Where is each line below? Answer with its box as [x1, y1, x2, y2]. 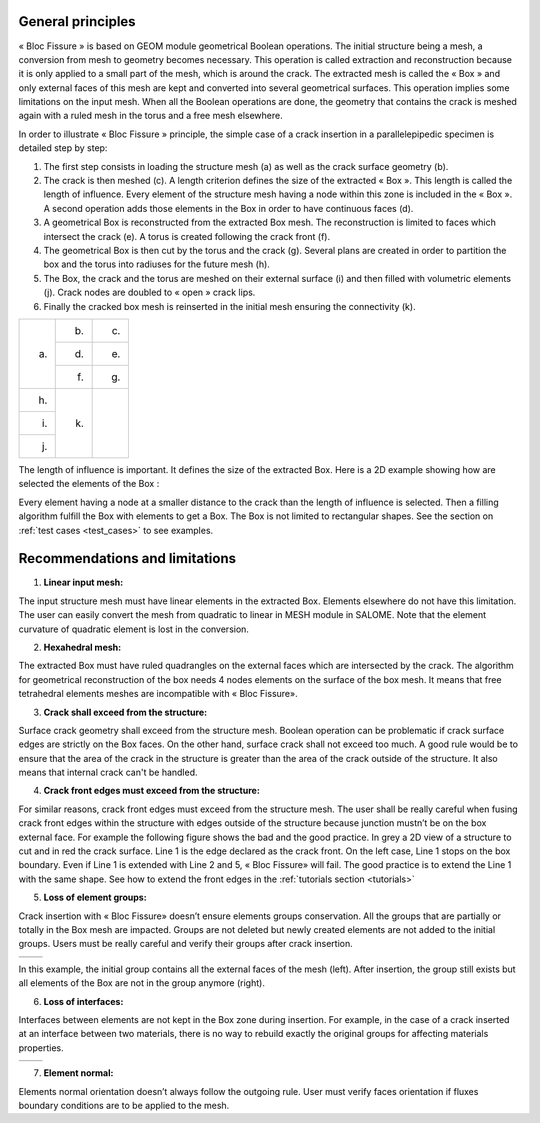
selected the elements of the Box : [18, 478, 160, 490]
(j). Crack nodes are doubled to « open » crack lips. [43, 286, 256, 299]
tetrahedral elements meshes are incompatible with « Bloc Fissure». [18, 688, 299, 700]
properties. [18, 1041, 64, 1054]
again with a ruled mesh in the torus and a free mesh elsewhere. [18, 110, 284, 122]
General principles [18, 13, 136, 30]
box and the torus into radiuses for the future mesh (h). [43, 258, 270, 270]
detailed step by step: [18, 142, 108, 154]
